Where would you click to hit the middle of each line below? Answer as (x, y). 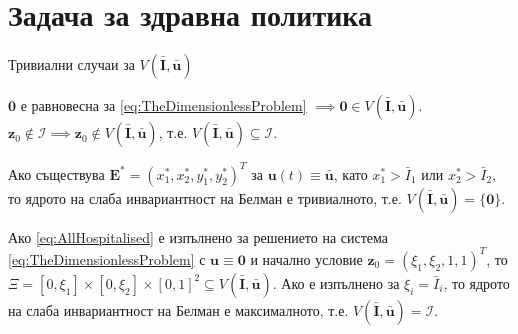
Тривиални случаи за (71, 64)
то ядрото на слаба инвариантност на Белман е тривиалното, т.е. (205, 197)
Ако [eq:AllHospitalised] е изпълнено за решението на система (198, 236)
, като (350, 173)
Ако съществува (56, 173)
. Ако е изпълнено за (336, 282)
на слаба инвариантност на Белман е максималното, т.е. (178, 309)
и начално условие (306, 258)
